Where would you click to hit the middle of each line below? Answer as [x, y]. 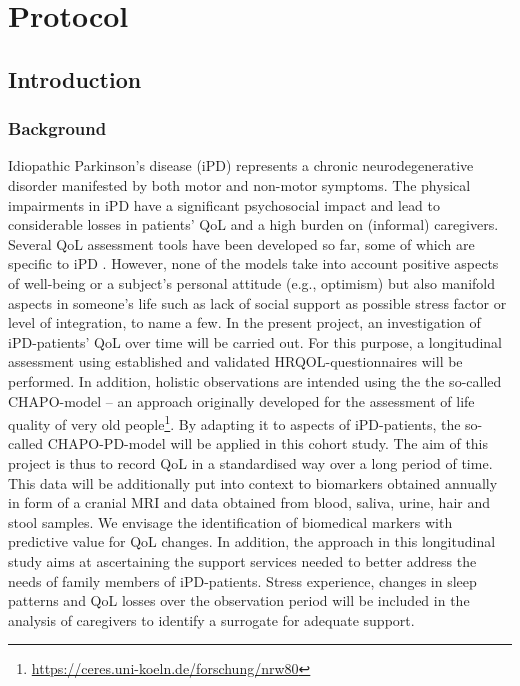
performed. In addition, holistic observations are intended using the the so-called [255, 380]
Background [57, 128]
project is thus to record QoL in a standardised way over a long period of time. [250, 462]
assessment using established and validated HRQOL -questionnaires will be [235, 361]
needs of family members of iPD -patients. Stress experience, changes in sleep [242, 580]
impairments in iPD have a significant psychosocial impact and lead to [224, 204]
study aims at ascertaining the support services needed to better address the [242, 560]
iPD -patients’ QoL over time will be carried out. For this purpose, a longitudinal [255, 341]
